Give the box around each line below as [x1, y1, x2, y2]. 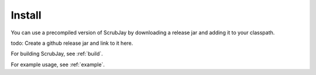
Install [11, 9, 42, 22]
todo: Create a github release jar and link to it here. [11, 40, 133, 47]
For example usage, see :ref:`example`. [11, 61, 105, 68]
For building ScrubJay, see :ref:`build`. [11, 50, 104, 58]
